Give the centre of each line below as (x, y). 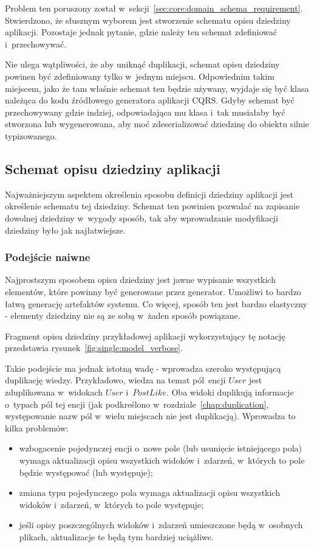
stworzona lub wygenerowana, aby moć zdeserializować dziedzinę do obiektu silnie (157, 124)
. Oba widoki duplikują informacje (230, 392)
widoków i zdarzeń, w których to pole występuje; (111, 504)
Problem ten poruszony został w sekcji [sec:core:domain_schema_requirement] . (154, 8)
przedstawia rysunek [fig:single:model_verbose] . (94, 348)
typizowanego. (31, 135)
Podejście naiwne (48, 257)
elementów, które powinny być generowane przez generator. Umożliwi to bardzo (153, 291)
